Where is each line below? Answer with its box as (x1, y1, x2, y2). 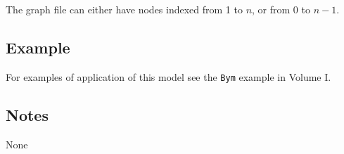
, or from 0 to (252, 2, 310, 16)
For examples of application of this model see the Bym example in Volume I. (6, 69, 331, 84)
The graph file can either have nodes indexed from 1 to (6, 2, 243, 16)
